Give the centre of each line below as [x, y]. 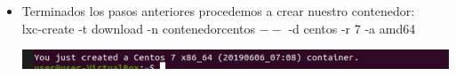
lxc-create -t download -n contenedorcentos [139, 28]
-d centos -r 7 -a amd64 [352, 28]
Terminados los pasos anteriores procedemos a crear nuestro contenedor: [218, 11]
